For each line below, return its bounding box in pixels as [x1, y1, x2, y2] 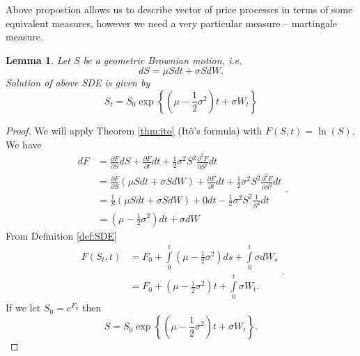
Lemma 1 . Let [6, 52, 70, 67]
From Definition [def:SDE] [6, 228, 117, 242]
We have [6, 137, 42, 151]
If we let [6, 300, 41, 315]
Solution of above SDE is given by [6, 75, 150, 90]
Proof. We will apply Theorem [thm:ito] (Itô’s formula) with [6, 123, 263, 137]
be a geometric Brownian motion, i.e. [83, 52, 242, 67]
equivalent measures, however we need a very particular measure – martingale [6, 15, 338, 30]
